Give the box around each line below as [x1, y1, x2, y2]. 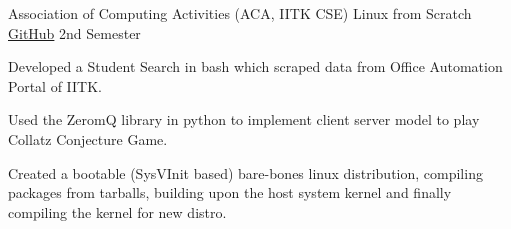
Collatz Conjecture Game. [8, 128, 168, 149]
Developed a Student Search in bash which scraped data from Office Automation [8, 56, 503, 77]
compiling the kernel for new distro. [8, 201, 227, 222]
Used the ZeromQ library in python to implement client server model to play [8, 109, 480, 130]
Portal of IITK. [8, 75, 102, 96]
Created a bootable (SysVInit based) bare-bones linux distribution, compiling [8, 162, 483, 183]
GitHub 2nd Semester [8, 22, 141, 43]
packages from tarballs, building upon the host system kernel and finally [8, 182, 452, 203]
